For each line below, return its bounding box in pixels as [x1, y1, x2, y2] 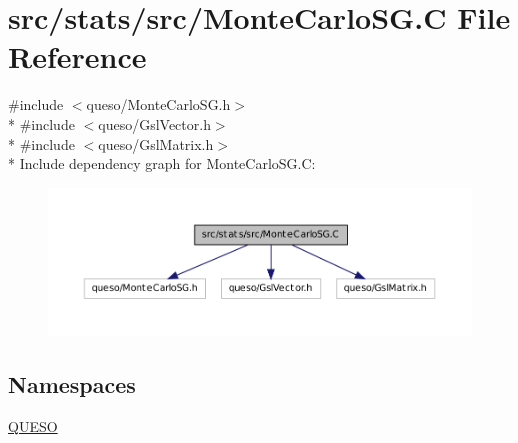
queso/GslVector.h [98, 113, 211, 134]
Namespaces [8, 368, 136, 399]
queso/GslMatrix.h [98, 133, 214, 154]
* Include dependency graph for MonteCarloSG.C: [8, 153, 316, 174]
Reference [8, 36, 147, 77]
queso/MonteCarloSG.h [86, 94, 231, 115]
